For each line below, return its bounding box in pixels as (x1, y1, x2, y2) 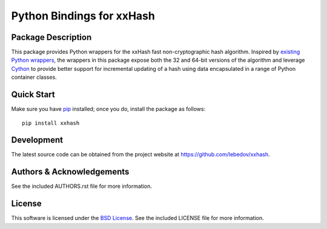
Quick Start (11, 90, 55, 100)
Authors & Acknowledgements (11, 167, 130, 177)
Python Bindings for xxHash (11, 9, 156, 22)
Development (11, 135, 64, 145)
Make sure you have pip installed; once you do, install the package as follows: (11, 105, 206, 113)
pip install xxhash (22, 119, 80, 127)
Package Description (11, 32, 92, 42)
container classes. (11, 73, 57, 81)
